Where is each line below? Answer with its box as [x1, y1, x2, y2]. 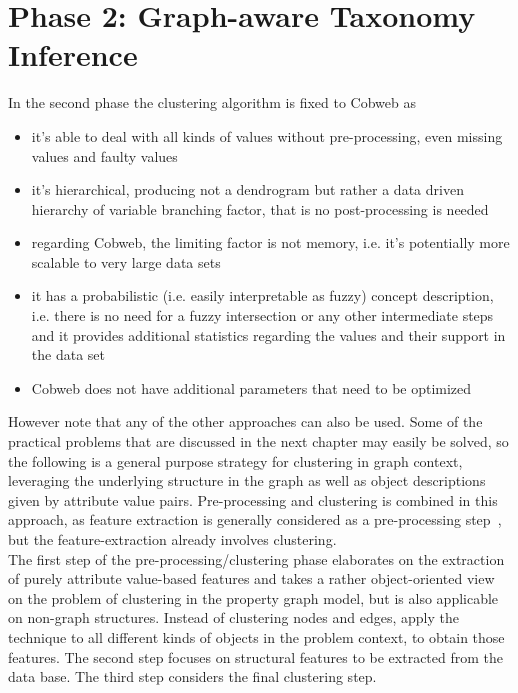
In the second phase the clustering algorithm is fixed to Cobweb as [8, 92, 416, 113]
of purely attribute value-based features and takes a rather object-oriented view [8, 568, 495, 589]
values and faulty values [31, 145, 178, 166]
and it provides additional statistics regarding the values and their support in [31, 324, 506, 345]
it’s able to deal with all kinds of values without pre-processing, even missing [31, 125, 503, 146]
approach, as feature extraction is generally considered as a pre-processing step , [8, 509, 502, 530]
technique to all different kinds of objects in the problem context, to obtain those [8, 626, 505, 647]
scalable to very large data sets [31, 251, 221, 272]
